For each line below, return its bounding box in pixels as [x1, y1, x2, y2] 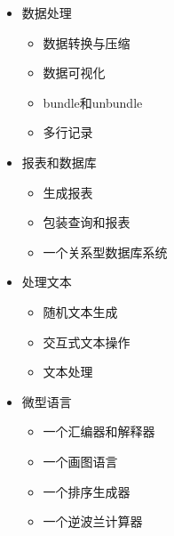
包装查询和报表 [43, 213, 130, 231]
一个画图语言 [43, 451, 118, 470]
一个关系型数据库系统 [43, 242, 168, 261]
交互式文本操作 [43, 332, 130, 351]
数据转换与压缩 [43, 33, 130, 52]
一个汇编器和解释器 [43, 422, 155, 441]
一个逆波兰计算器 [43, 512, 143, 531]
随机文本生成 [43, 302, 118, 321]
